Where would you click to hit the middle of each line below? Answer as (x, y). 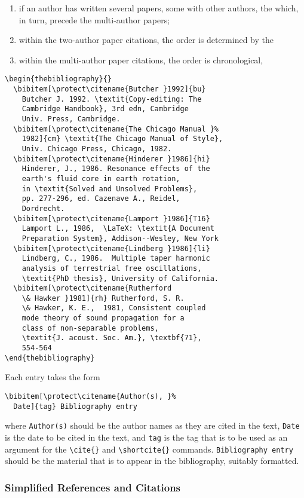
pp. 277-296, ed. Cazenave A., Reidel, (101, 199)
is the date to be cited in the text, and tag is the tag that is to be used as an (146, 437)
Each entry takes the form (53, 377)
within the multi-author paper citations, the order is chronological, (141, 59)
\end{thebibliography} (50, 358)
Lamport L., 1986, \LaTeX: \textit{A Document (118, 229)
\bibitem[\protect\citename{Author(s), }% (90, 396)
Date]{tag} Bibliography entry (75, 406)
